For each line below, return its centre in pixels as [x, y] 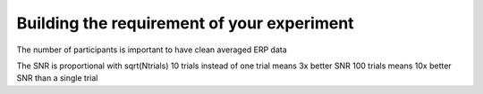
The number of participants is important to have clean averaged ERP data [152, 50]
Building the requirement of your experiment [185, 23]
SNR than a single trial [57, 78]
